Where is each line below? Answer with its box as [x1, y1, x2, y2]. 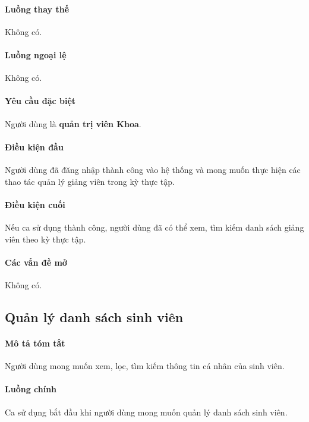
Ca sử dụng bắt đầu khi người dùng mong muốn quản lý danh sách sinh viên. [5, 405, 288, 418]
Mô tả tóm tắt [5, 336, 65, 349]
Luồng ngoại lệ [5, 48, 67, 61]
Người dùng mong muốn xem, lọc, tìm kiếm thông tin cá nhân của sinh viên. [5, 360, 285, 372]
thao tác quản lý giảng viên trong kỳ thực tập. [5, 175, 175, 187]
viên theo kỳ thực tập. [5, 232, 86, 245]
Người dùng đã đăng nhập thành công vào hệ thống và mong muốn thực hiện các [5, 163, 301, 175]
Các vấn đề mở [5, 256, 67, 268]
